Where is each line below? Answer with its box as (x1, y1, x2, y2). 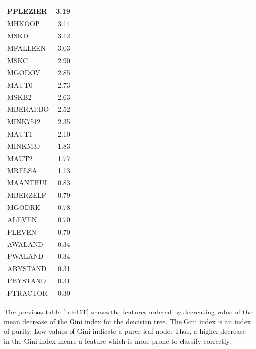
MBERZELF (7, 190, 46, 200)
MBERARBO (7, 104, 49, 114)
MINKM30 (7, 140, 40, 151)
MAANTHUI (7, 177, 47, 188)
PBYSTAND (7, 276, 46, 286)
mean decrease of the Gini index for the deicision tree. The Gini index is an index (4, 316, 251, 326)
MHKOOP (7, 18, 40, 29)
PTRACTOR (7, 287, 48, 298)
